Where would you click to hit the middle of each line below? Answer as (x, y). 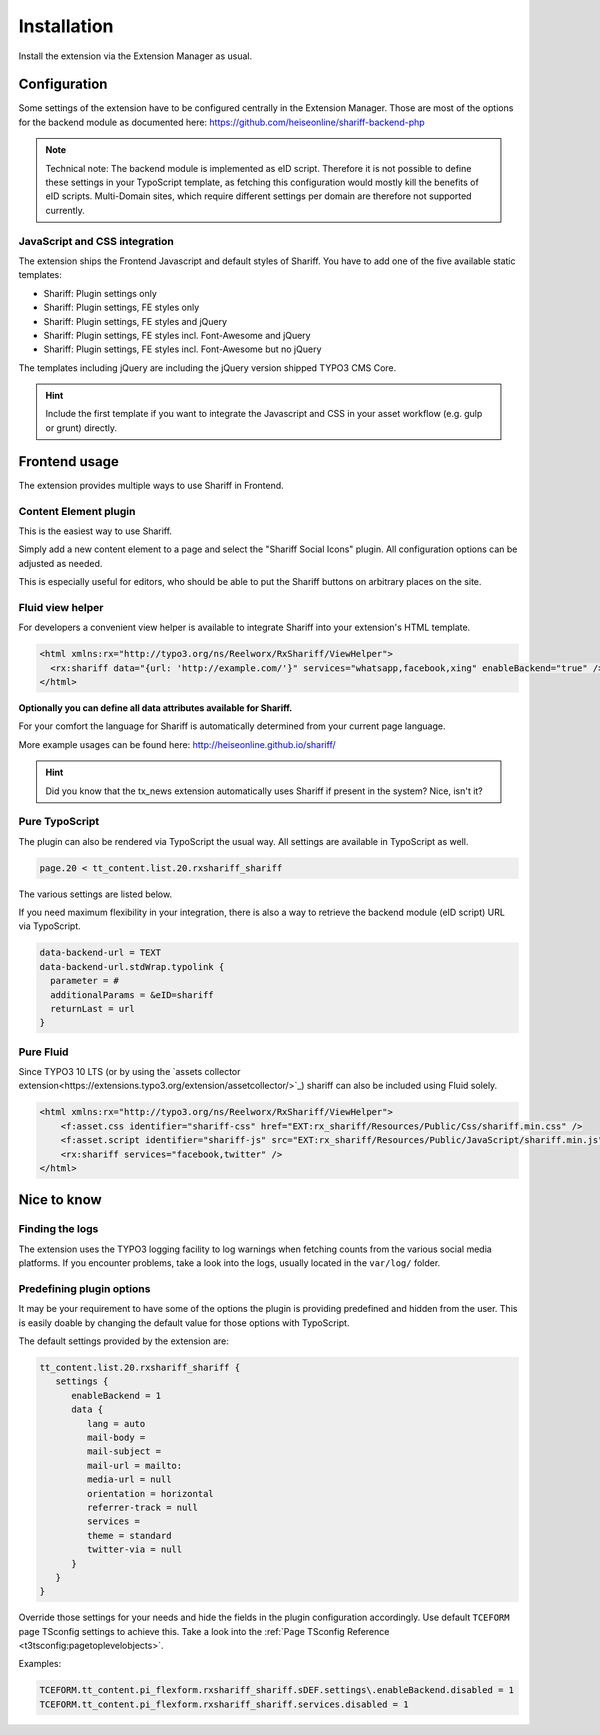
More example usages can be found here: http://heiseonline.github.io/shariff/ (177, 744)
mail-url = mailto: (134, 1465)
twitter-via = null (134, 1549)
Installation (66, 26)
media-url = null (129, 1479)
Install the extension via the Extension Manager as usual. (135, 56)
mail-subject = (124, 1451)
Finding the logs (58, 1229)
